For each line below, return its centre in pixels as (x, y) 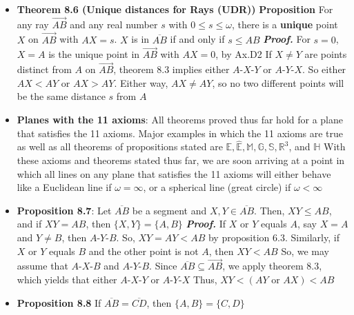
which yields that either (67, 279)
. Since (163, 266)
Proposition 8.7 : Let (64, 210)
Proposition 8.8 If (59, 302)
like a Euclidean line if (64, 187)
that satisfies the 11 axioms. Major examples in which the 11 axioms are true (180, 133)
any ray (33, 24)
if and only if (197, 39)
